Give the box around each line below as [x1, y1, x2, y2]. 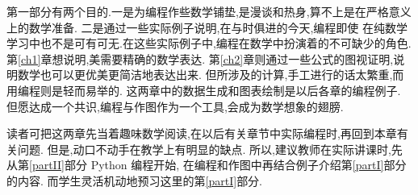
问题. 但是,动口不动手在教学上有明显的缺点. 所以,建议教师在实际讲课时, [17, 140, 391, 157]
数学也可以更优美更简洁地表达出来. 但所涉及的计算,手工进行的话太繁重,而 [17, 66, 404, 83]
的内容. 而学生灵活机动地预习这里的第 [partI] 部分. [6, 172, 263, 189]
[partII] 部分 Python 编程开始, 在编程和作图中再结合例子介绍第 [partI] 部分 [29, 156, 407, 173]
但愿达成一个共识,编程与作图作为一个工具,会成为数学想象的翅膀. [6, 97, 344, 114]
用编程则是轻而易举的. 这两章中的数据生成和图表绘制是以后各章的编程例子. [6, 81, 401, 98]
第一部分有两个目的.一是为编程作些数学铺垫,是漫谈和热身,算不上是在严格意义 [6, 3, 412, 19]
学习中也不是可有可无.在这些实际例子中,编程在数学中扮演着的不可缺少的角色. [6, 35, 412, 52]
